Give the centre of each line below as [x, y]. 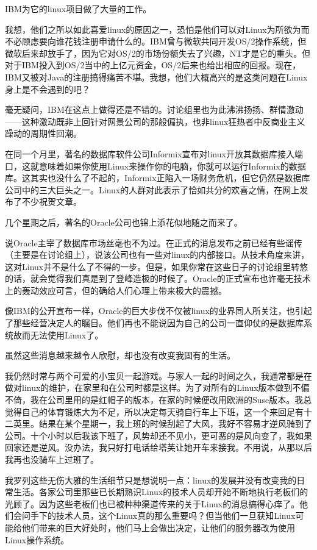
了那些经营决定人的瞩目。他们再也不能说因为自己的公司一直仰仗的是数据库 [154, 323]
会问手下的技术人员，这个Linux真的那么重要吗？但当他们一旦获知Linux [154, 516]
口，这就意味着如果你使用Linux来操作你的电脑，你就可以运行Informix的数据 [155, 166]
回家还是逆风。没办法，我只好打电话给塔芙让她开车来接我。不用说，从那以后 [158, 447]
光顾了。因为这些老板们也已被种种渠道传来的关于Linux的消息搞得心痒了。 [152, 503]
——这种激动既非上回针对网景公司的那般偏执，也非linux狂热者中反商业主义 [155, 121]
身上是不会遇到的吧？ [48, 89]
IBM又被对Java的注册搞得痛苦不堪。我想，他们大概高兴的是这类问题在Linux [156, 77]
